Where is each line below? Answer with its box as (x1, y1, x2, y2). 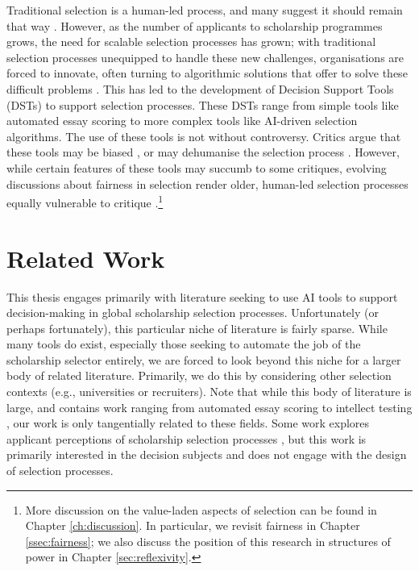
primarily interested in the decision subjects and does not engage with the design (6, 446, 407, 463)
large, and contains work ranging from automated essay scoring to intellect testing (6, 398, 413, 415)
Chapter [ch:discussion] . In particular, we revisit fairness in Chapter (25, 517, 360, 534)
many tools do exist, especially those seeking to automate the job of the (6, 336, 361, 352)
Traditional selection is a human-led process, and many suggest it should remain (6, 2, 403, 18)
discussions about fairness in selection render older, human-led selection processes (6, 175, 409, 192)
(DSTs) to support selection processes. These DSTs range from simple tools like (6, 96, 399, 113)
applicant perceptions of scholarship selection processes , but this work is (6, 430, 367, 447)
